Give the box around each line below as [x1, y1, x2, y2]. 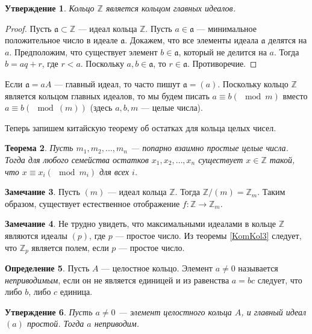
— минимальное [196, 22, 257, 34]
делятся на [268, 34, 307, 46]
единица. [60, 285, 93, 298]
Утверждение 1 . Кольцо [5, 2, 95, 14]
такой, [269, 153, 295, 165]
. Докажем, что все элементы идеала [125, 34, 258, 46]
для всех [99, 165, 129, 178]
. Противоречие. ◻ [187, 57, 257, 70]
